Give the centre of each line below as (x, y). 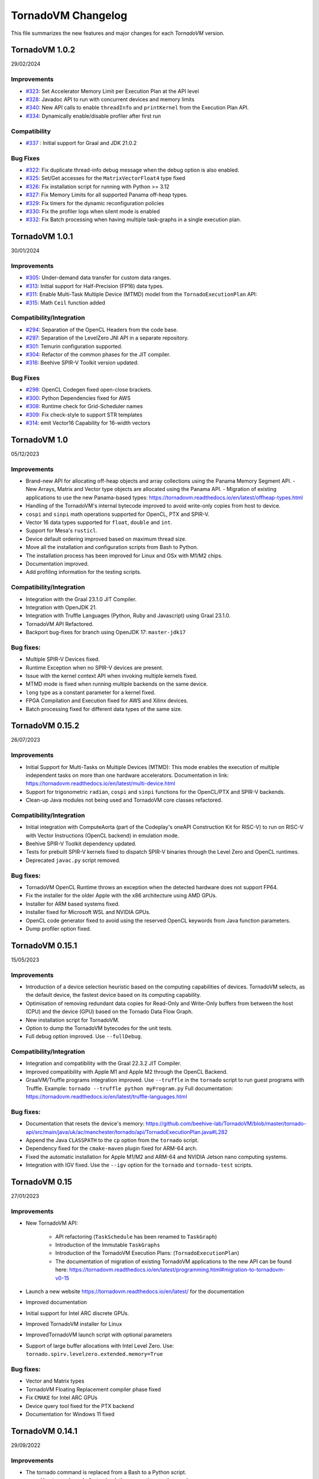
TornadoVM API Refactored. (60, 624)
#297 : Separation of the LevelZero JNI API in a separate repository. (107, 338)
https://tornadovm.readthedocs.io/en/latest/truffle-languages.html (106, 1097)
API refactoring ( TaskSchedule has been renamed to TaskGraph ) (136, 1236)
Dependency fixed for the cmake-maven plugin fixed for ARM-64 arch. (112, 1148)
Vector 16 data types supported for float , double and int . (99, 522)
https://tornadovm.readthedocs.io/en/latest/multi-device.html (100, 783)
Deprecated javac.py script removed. (73, 860)
